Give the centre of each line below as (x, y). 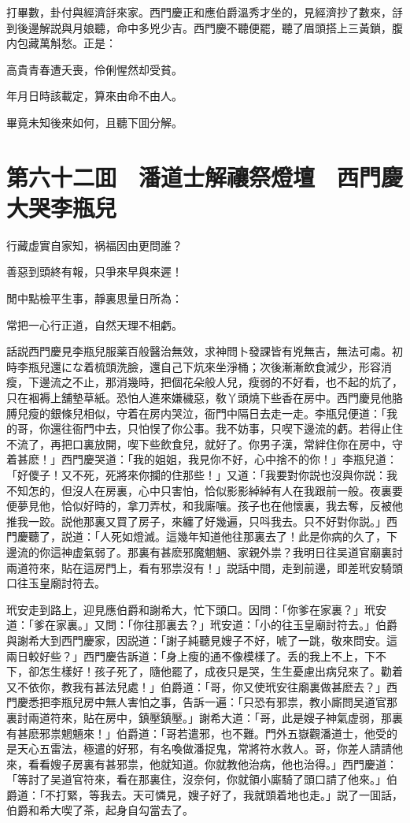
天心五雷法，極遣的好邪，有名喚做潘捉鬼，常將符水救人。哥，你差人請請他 (210, 749)
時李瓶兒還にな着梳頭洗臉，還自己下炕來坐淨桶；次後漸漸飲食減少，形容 (194, 366)
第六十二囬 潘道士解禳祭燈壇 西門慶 (205, 176)
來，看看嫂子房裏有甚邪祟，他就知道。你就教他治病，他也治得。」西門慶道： (202, 763)
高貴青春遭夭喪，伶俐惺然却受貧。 (94, 69)
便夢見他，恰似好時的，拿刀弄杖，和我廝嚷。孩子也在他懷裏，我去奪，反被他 (205, 506)
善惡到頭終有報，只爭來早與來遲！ (94, 272)
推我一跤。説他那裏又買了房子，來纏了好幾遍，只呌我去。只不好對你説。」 (196, 521)
